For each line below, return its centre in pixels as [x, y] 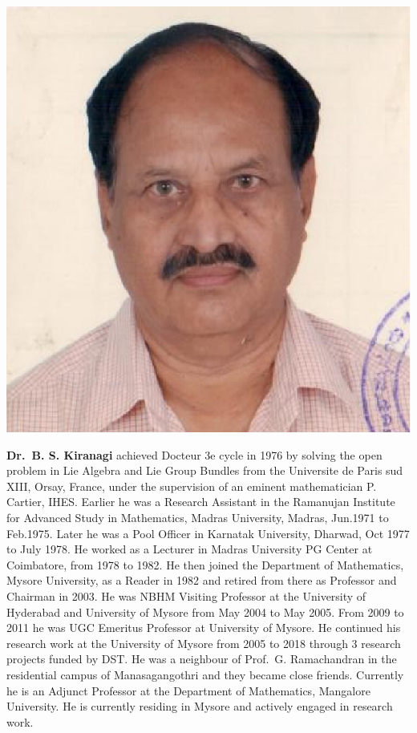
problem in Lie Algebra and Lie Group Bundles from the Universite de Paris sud [205, 470]
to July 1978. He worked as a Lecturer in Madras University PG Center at [190, 549]
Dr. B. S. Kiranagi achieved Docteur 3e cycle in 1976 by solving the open [194, 454]
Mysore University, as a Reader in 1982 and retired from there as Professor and [202, 580]
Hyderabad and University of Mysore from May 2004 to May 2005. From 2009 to [205, 612]
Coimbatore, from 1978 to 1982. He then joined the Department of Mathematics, [205, 564]
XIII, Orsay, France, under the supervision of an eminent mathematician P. [192, 486]
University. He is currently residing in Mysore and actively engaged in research [200, 706]
